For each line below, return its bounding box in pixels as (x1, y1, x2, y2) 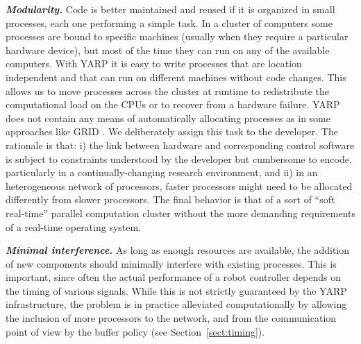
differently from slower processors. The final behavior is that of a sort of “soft (6, 192, 335, 207)
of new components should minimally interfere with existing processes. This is (6, 256, 337, 270)
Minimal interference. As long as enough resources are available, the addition (6, 243, 350, 257)
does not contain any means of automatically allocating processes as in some (6, 110, 330, 125)
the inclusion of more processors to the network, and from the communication (6, 311, 337, 325)
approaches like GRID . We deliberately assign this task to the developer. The (6, 124, 338, 139)
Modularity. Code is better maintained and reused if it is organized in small (6, 2, 335, 16)
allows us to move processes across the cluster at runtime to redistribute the (6, 83, 329, 98)
